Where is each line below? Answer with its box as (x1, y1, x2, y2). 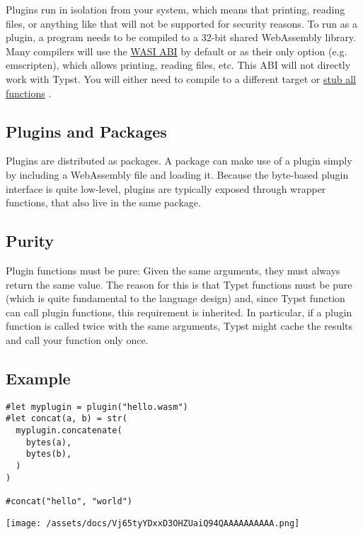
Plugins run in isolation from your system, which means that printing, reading (6, 2, 345, 16)
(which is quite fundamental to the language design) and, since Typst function (6, 291, 345, 306)
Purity (6, 230, 54, 252)
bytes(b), (25, 449, 72, 460)
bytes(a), (25, 437, 72, 447)
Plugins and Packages (6, 120, 167, 142)
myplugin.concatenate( (16, 425, 122, 436)
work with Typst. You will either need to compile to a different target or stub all (6, 71, 357, 86)
